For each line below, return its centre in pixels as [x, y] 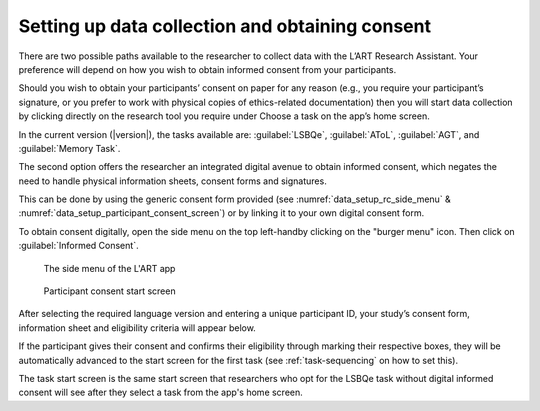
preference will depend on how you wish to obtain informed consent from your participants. [207, 69]
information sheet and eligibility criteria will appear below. [137, 327]
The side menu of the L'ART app [109, 268]
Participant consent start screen [109, 291]
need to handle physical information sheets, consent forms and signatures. [172, 181]
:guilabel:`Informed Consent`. [78, 246]
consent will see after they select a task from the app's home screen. [161, 392]
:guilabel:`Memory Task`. [69, 148]
